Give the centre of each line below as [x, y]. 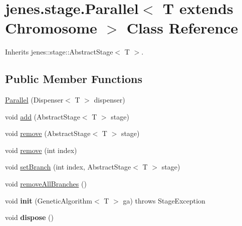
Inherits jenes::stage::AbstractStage [59, 52]
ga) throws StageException [164, 200]
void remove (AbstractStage [48, 133]
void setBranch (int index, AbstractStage [68, 167]
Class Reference [182, 28]
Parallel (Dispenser [34, 100]
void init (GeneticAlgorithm [49, 200]
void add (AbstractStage [43, 116]
